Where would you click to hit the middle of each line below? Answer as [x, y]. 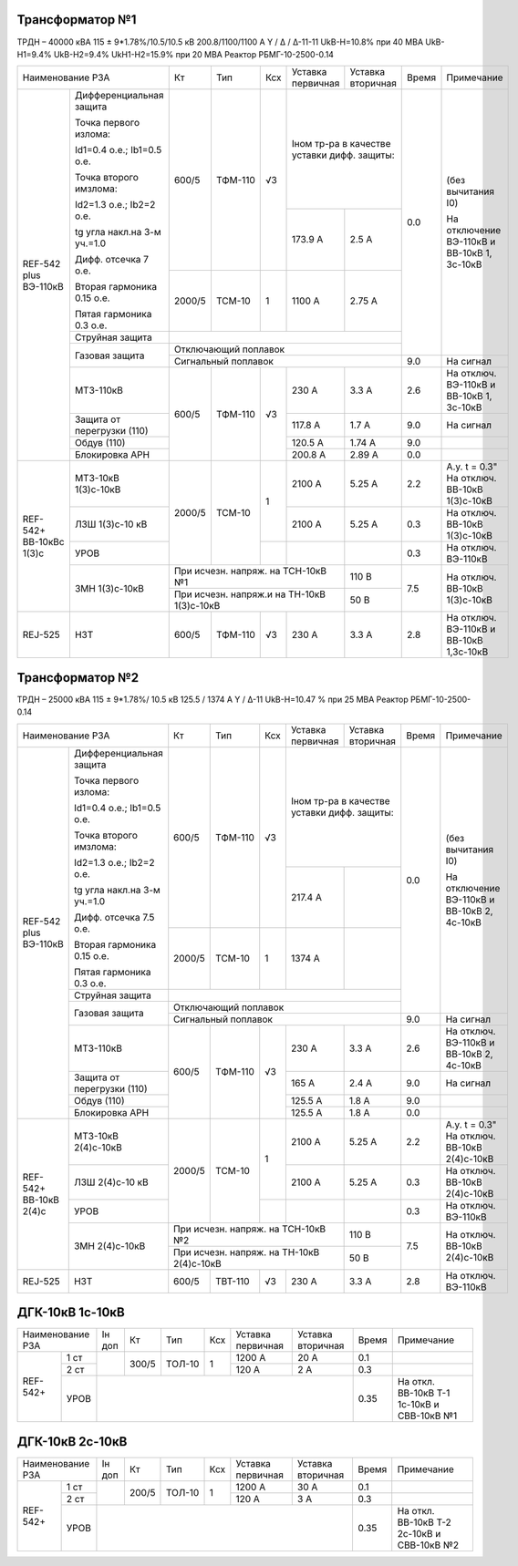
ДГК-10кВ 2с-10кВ [72, 1442]
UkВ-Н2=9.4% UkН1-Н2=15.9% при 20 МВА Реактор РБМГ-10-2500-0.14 [194, 54]
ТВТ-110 [233, 1281]
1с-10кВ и [418, 1405]
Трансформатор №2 [78, 678]
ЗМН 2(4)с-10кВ [109, 1246]
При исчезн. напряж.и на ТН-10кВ [249, 594]
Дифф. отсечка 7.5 [114, 917]
